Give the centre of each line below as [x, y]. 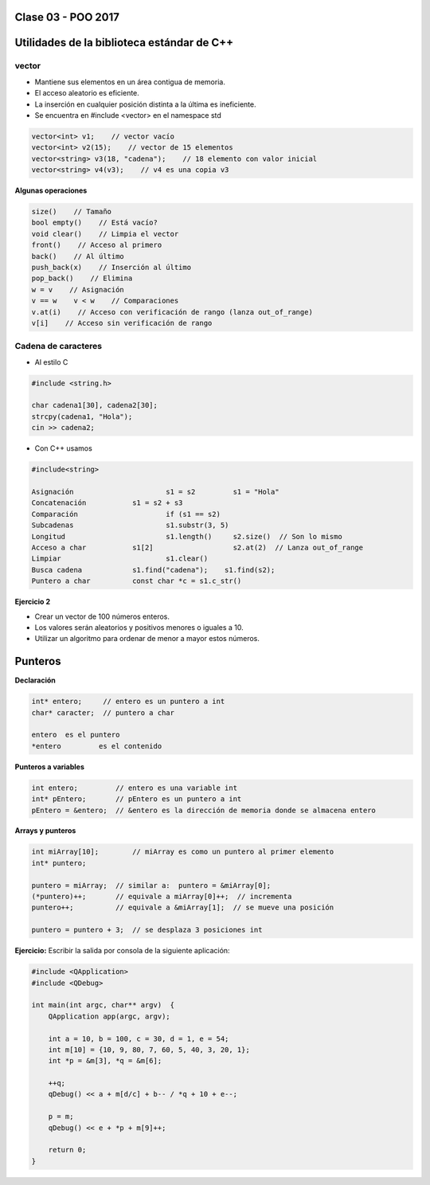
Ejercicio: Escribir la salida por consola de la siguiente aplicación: [122, 951]
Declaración [35, 680]
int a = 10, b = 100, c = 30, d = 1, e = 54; [139, 1038]
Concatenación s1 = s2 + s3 [107, 503]
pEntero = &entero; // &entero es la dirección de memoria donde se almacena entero [203, 810]
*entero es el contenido [97, 746]
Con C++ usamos [64, 448]
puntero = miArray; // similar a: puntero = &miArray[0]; [151, 885]
